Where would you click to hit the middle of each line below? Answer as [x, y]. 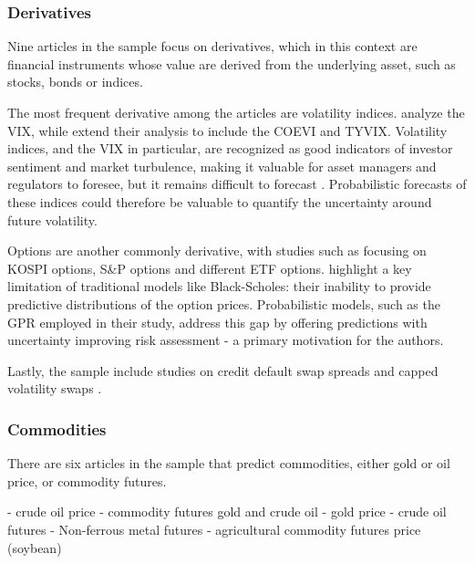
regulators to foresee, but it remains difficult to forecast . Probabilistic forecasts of [237, 184]
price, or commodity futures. [87, 480]
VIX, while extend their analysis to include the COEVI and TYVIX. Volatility [227, 130]
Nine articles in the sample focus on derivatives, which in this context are [212, 46]
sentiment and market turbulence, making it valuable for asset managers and [222, 166]
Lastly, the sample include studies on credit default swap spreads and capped [223, 370]
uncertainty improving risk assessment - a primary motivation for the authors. [226, 340]
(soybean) [35, 547]
